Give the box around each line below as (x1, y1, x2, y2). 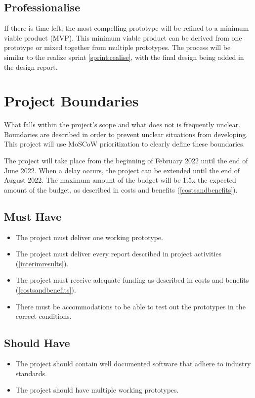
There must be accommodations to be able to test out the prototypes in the (15, 301, 246, 311)
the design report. (4, 61, 58, 72)
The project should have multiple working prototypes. (15, 385, 179, 395)
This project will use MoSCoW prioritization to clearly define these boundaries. (4, 139, 245, 149)
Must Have (4, 208, 62, 224)
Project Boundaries (4, 91, 139, 111)
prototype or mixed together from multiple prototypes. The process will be (4, 42, 231, 52)
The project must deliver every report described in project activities (15, 249, 222, 259)
